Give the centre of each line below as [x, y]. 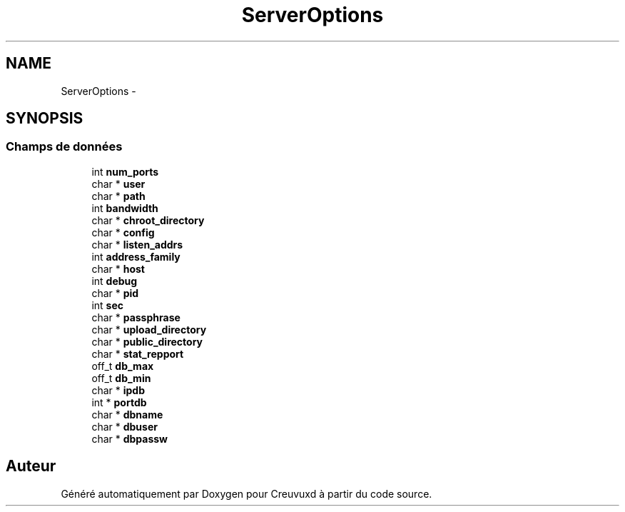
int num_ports [125, 171]
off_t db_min [121, 378]
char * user [118, 184]
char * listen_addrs [137, 244]
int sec [107, 305]
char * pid [115, 293]
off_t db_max [123, 366]
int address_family [136, 256]
